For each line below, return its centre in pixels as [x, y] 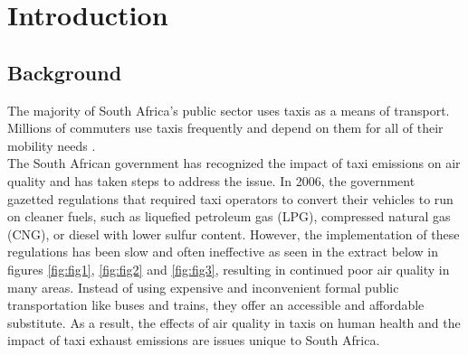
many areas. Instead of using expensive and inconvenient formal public [203, 287]
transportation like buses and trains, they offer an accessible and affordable [216, 305]
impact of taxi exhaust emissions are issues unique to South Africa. [194, 340]
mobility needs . [52, 145]
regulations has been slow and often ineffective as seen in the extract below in [223, 252]
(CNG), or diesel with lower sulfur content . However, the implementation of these [234, 234]
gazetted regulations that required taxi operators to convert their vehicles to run [230, 198]
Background [65, 72]
